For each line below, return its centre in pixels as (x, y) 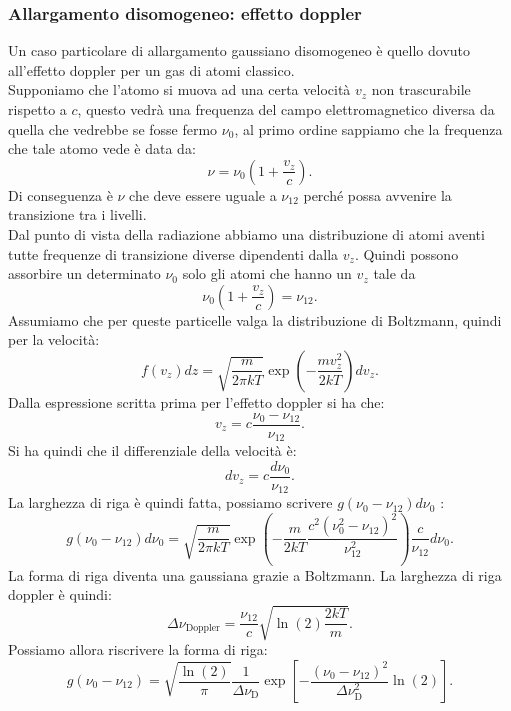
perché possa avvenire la (377, 194)
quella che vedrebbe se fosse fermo (113, 128)
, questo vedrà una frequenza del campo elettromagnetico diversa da (286, 109)
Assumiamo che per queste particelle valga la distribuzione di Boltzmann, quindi (255, 319)
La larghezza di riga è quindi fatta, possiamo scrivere (170, 502)
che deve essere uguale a (203, 194)
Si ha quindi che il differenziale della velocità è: (152, 450)
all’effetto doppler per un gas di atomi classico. (151, 69)
